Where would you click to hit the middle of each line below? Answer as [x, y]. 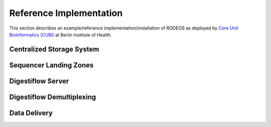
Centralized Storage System [54, 49]
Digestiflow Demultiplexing [53, 97]
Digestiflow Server [39, 81]
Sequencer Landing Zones [51, 65]
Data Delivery [31, 113]
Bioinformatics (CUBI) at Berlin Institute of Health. [60, 34]
